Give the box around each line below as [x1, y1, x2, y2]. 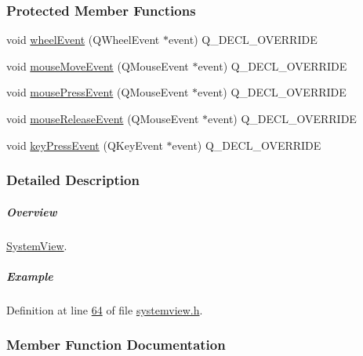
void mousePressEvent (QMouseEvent [6, 84, 189, 100]
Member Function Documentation [6, 335, 226, 354]
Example [6, 267, 53, 284]
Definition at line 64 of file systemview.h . [6, 301, 203, 318]
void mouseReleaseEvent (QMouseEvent [6, 111, 199, 126]
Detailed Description [6, 170, 140, 190]
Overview [6, 203, 57, 220]
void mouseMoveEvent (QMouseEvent [6, 57, 189, 74]
